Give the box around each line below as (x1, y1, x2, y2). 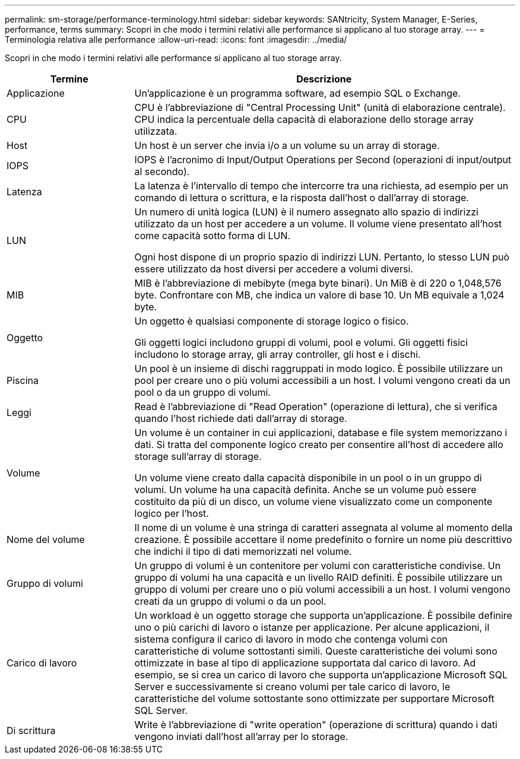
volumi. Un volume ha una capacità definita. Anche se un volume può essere (134, 484, 477, 496)
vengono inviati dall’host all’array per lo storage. (134, 731, 348, 742)
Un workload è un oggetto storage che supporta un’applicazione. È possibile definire (134, 609, 512, 621)
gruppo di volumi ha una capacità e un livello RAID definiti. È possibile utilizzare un (134, 571, 503, 583)
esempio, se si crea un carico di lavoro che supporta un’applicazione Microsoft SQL (134, 669, 508, 681)
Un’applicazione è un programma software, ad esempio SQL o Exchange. (134, 87, 461, 99)
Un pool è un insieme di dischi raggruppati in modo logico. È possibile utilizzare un (134, 363, 503, 374)
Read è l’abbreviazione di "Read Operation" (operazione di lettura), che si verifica (134, 401, 497, 412)
